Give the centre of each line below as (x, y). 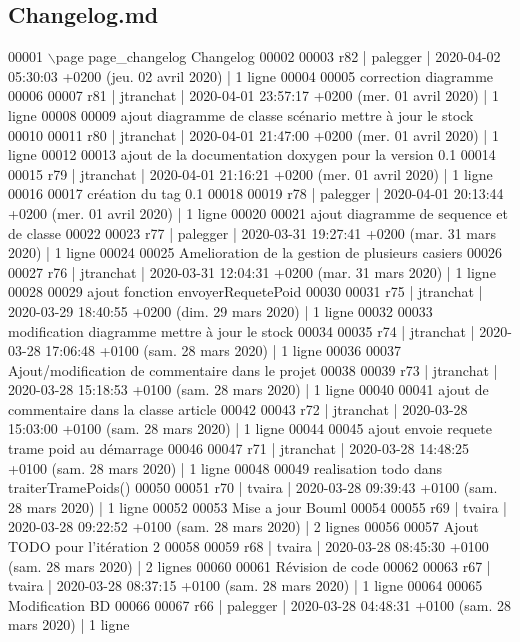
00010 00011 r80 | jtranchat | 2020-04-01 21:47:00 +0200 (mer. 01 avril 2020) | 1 (253, 134)
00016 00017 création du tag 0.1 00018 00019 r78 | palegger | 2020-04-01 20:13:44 (256, 193)
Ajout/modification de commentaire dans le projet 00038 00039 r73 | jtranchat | (253, 369)
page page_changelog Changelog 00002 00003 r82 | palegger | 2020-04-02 (278, 56)
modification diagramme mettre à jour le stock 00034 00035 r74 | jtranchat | (241, 330)
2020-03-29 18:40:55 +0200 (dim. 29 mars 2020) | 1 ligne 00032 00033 (220, 310)
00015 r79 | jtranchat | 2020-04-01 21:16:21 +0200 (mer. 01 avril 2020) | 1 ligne (250, 173)
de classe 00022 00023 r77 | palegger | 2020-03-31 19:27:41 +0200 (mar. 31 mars (252, 232)
